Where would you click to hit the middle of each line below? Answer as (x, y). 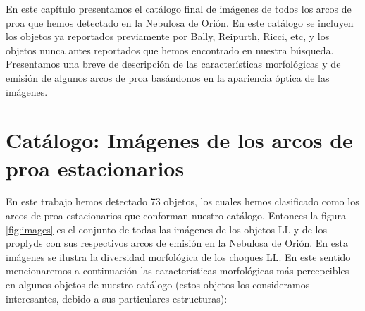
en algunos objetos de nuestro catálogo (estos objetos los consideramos (158, 285)
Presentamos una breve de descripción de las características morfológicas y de (173, 64)
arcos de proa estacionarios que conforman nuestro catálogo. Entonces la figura (176, 215)
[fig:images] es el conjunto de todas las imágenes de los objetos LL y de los (166, 229)
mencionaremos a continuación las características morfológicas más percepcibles (178, 270)
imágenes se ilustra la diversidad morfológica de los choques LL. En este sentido (178, 256)
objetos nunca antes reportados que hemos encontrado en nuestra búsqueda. (170, 50)
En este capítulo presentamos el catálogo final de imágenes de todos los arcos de (179, 8)
